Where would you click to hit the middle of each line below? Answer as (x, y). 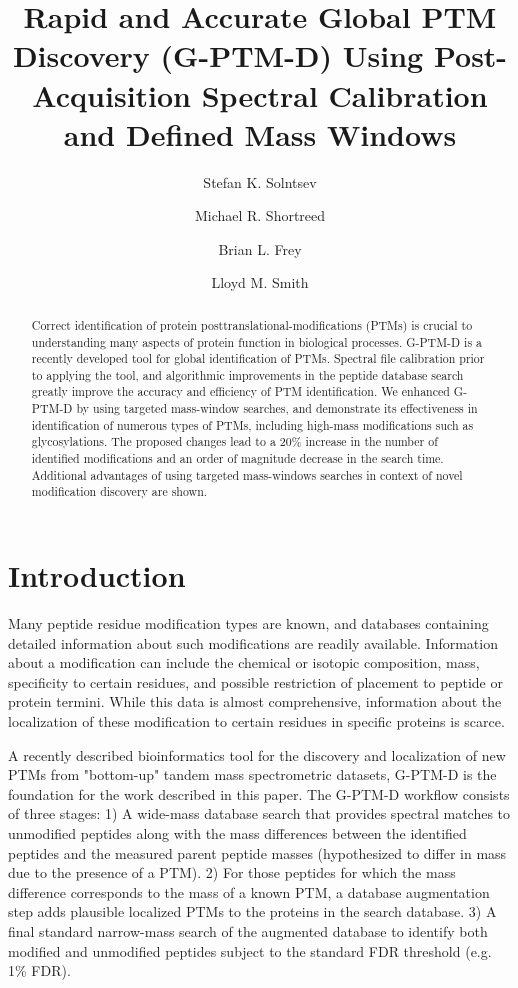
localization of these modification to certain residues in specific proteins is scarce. (256, 720)
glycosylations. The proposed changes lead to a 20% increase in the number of (234, 441)
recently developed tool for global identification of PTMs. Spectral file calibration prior (258, 358)
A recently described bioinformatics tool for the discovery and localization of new (257, 754)
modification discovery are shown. (119, 491)
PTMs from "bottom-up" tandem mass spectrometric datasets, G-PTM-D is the (252, 774)
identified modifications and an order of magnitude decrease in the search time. (237, 458)
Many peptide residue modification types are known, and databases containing (248, 623)
